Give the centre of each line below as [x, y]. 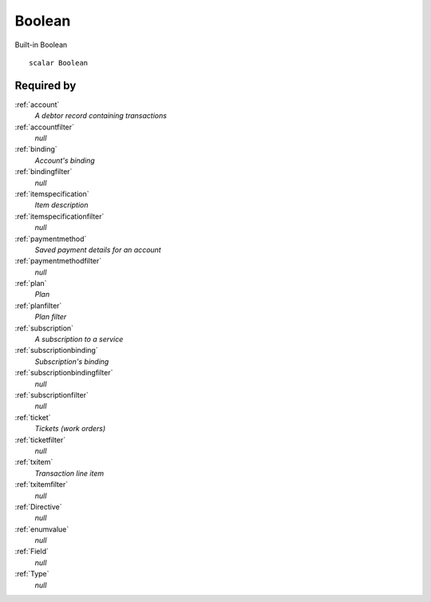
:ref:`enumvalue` [42, 529]
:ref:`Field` [32, 552]
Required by [45, 85]
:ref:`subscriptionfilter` [52, 395]
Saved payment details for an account [98, 250]
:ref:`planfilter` [38, 305]
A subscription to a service [79, 339]
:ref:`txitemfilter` [42, 485]
